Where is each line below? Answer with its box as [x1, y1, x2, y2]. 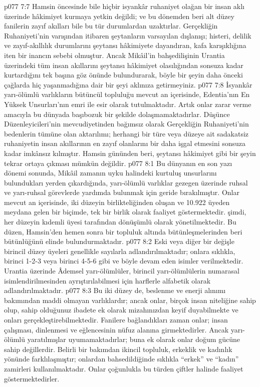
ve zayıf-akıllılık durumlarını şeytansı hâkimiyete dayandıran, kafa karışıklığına [4, 40, 246, 50]
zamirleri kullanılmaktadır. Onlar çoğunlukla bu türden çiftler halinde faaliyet [4, 363, 243, 373]
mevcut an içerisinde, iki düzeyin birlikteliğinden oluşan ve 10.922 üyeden [4, 196, 230, 207]
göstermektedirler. [4, 373, 60, 383]
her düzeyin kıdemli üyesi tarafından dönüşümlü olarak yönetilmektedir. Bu [4, 216, 236, 227]
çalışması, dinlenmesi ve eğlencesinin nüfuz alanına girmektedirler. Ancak [4, 324, 229, 334]
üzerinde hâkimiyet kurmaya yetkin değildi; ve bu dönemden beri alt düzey [4, 10, 234, 21]
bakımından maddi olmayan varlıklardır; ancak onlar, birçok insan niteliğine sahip [4, 294, 256, 305]
